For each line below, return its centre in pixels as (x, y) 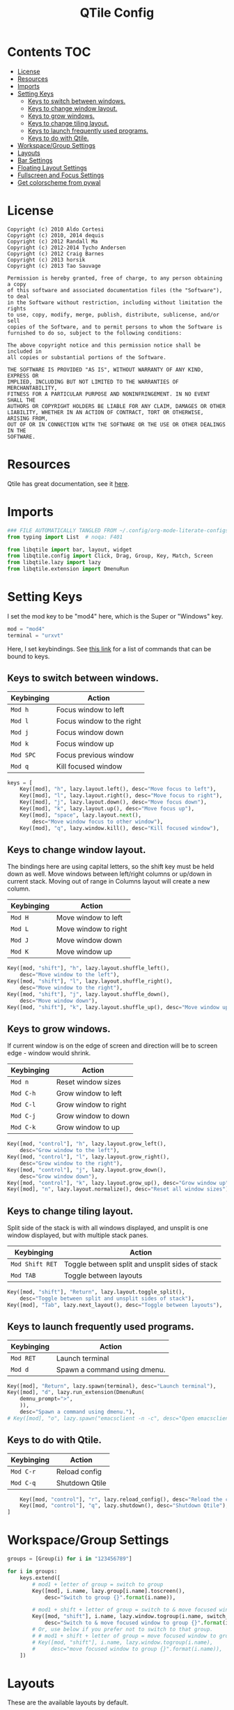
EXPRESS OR (23, 376)
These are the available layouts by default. (68, 1702)
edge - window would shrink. (49, 1053)
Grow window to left (89, 1094)
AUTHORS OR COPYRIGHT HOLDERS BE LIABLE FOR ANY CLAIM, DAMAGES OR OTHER (117, 406)
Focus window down (90, 732)
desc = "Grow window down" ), (59, 1176)
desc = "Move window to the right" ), (71, 988)
